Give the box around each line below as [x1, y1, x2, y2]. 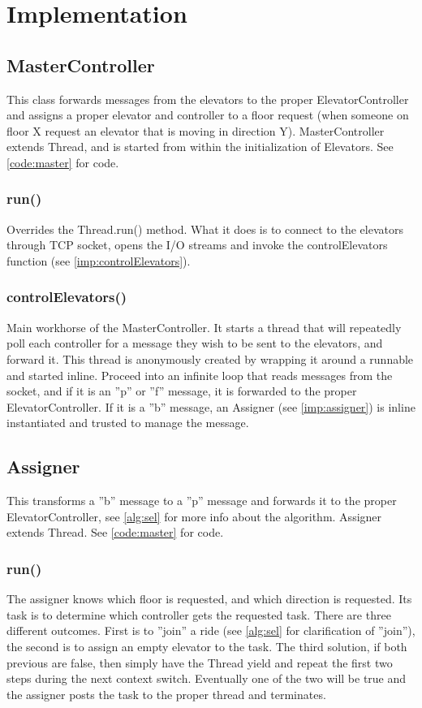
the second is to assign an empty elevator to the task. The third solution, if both [6, 637, 407, 654]
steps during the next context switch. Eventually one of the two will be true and [6, 670, 407, 687]
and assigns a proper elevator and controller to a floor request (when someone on [6, 106, 409, 123]
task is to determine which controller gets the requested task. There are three [6, 606, 391, 623]
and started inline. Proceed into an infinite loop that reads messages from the [6, 366, 393, 383]
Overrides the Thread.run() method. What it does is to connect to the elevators [6, 220, 403, 237]
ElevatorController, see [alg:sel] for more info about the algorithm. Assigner [6, 507, 382, 525]
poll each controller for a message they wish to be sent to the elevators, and [6, 335, 383, 352]
